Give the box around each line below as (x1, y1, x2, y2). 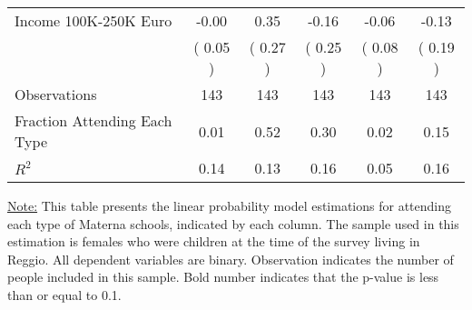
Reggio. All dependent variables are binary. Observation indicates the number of (7, 249, 454, 268)
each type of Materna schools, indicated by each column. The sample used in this (7, 214, 459, 233)
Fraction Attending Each (15, 110, 172, 131)
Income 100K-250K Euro (15, 10, 172, 31)
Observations (15, 84, 97, 105)
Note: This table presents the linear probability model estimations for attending (7, 196, 452, 215)
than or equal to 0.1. (7, 285, 122, 304)
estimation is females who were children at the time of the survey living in (7, 232, 420, 251)
